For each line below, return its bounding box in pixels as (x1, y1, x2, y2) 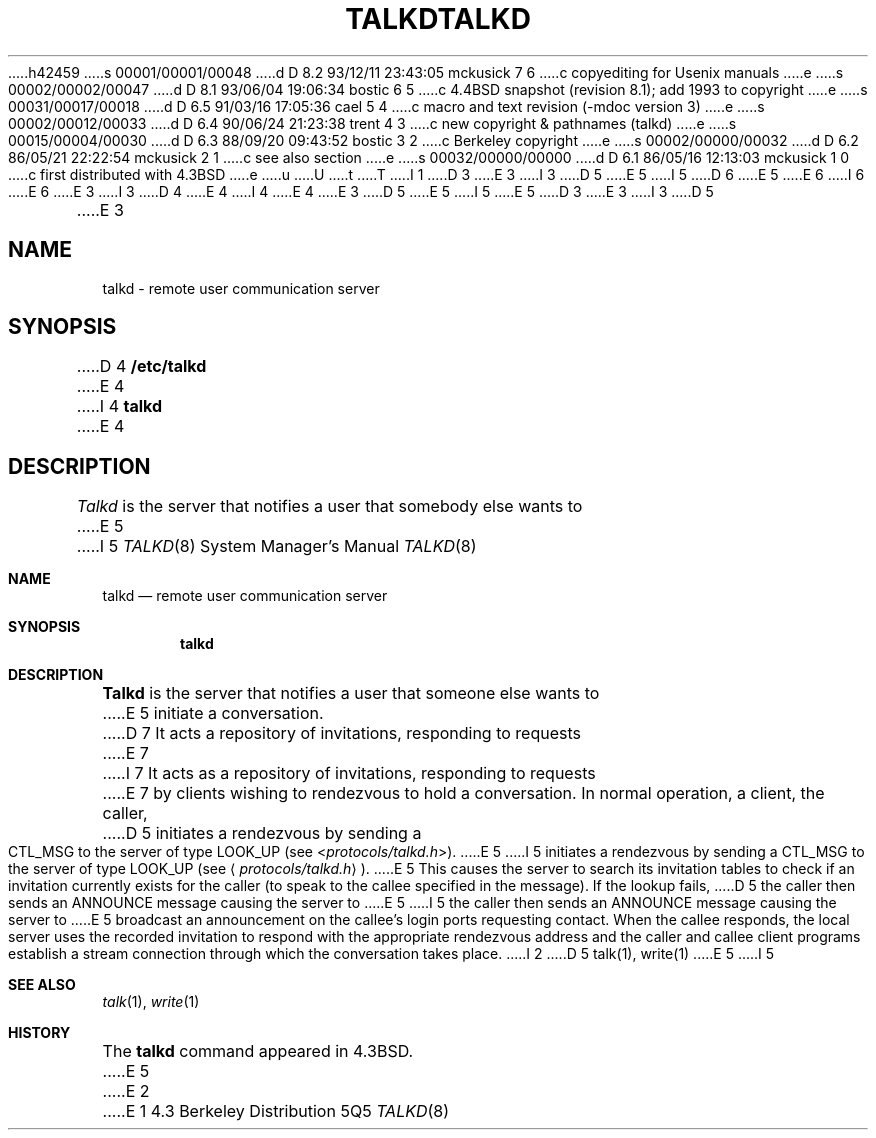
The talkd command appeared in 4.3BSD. (102, 1041, 414, 1062)
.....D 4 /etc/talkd (76, 356, 207, 377)
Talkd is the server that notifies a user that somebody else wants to (76, 496, 583, 517)
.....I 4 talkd (76, 396, 163, 417)
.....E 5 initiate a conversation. (102, 703, 324, 724)
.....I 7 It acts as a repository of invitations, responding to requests (102, 763, 596, 784)
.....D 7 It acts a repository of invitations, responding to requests (102, 723, 581, 744)
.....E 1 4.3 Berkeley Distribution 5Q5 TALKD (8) (102, 1101, 450, 1122)
